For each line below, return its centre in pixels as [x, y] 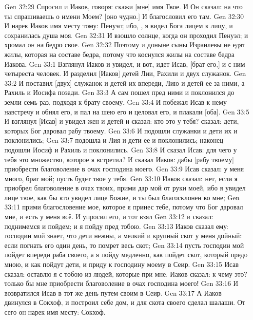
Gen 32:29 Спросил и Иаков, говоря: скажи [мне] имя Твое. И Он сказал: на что [124, 6]
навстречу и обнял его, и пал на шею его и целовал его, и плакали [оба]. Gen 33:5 [127, 111]
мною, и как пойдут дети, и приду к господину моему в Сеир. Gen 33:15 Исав [122, 264]
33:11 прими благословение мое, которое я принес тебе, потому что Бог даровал [124, 207]
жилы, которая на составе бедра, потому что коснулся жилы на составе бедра [119, 54]
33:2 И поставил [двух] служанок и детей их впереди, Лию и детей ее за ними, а [125, 83]
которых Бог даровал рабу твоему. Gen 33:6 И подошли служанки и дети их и [121, 130]
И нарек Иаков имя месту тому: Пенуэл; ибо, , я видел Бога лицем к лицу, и [119, 26]
